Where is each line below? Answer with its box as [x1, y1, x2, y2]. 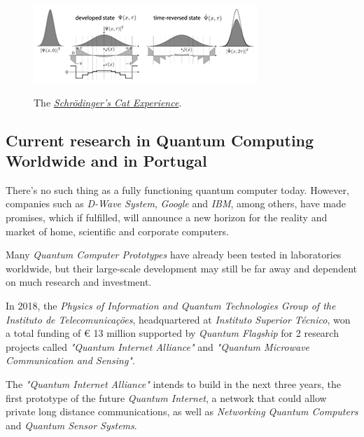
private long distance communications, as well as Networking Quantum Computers [6, 404, 358, 419]
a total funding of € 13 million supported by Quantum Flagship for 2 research [6, 326, 339, 340]
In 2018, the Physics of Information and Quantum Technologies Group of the [6, 298, 336, 312]
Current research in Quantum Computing [6, 129, 314, 151]
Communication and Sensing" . [6, 353, 135, 368]
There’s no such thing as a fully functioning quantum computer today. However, [6, 182, 349, 197]
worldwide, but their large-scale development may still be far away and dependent [6, 261, 357, 275]
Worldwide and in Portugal [6, 149, 207, 171]
